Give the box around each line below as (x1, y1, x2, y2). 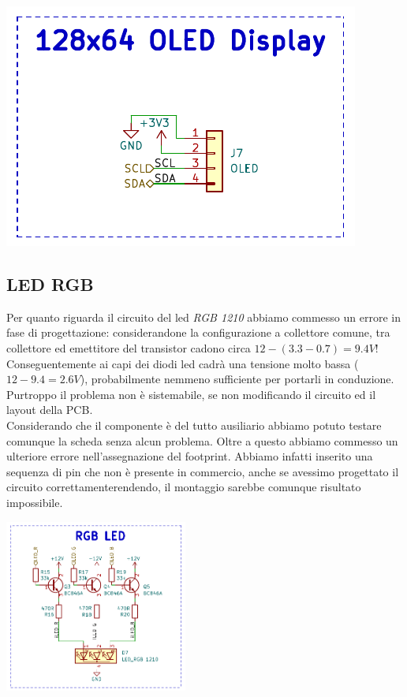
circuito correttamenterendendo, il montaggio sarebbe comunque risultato (6, 479, 361, 495)
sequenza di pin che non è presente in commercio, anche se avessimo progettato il (6, 463, 399, 479)
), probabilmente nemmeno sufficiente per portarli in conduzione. (80, 371, 394, 387)
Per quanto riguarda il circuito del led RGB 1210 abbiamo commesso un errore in (6, 308, 401, 325)
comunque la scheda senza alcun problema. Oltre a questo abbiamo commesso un (6, 432, 398, 449)
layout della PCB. (6, 401, 93, 418)
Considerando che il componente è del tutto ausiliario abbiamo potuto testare (6, 416, 382, 433)
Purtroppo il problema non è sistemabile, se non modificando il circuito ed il (6, 386, 376, 402)
